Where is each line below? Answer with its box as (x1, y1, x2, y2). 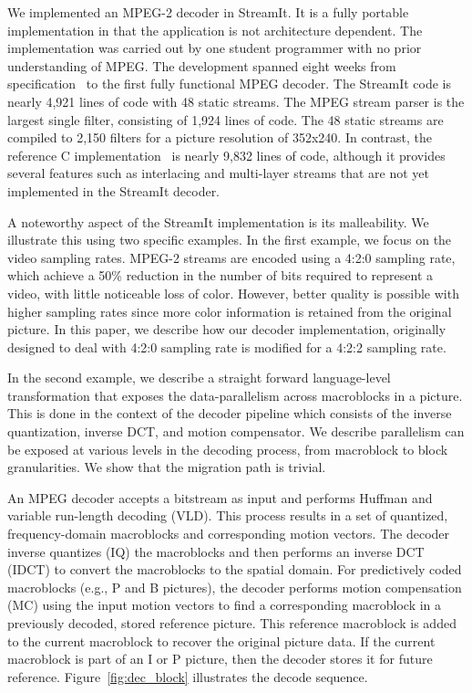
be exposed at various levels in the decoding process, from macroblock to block (7, 439, 448, 458)
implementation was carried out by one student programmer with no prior (7, 38, 422, 58)
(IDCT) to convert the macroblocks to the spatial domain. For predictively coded (7, 560, 462, 579)
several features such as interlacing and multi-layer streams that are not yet (7, 163, 430, 183)
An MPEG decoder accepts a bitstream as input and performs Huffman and (7, 488, 433, 507)
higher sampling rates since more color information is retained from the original (7, 301, 452, 320)
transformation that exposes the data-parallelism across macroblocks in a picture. (7, 385, 463, 404)
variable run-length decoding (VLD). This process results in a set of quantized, (7, 506, 448, 525)
